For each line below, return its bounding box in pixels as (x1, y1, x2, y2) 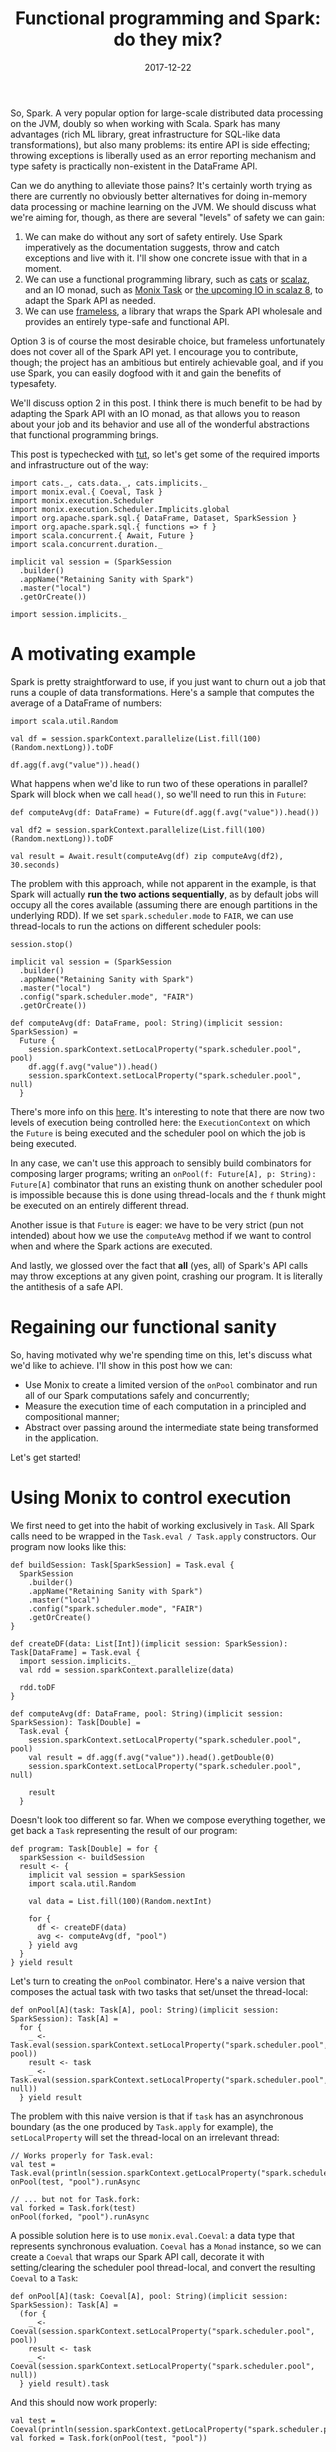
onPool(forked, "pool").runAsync (10, 2212, 150, 2222)
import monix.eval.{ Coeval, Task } (10, 487, 163, 497)
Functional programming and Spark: (14, 7, 322, 30)
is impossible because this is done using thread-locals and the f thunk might (10, 1188, 326, 1201)
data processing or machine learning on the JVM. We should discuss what (10, 200, 317, 212)
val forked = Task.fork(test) (10, 2203, 137, 2213)
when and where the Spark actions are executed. (10, 1240, 213, 1252)
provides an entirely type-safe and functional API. (24, 315, 230, 327)
